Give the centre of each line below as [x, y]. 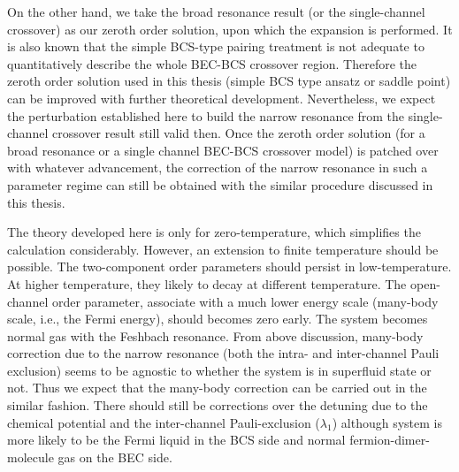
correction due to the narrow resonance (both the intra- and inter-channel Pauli [223, 353]
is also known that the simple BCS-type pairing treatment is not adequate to [216, 46]
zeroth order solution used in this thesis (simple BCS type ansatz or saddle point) [229, 81]
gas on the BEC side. [115, 457]
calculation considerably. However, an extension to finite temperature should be [223, 249]
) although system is [387, 422]
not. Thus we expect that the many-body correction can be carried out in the [217, 388]
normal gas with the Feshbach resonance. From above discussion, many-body [215, 335]
